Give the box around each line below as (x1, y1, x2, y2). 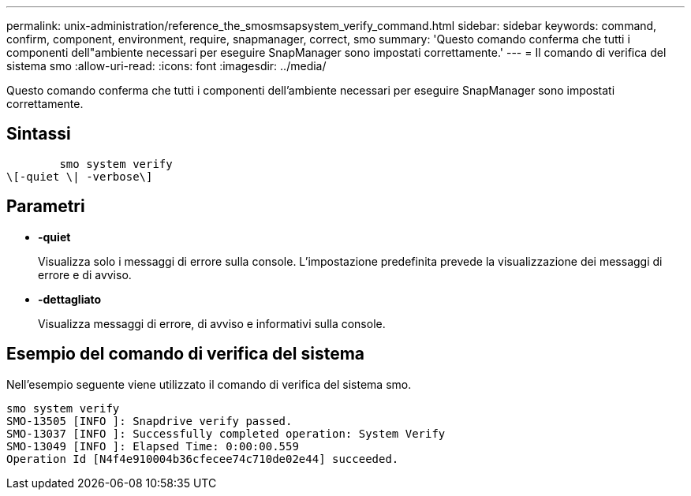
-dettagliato (38, 292, 102, 306)
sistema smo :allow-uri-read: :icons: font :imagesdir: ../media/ (6, 59, 327, 73)
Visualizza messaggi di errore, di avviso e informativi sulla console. (38, 316, 386, 330)
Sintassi (6, 124, 71, 144)
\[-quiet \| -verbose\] (6, 170, 153, 183)
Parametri (6, 196, 85, 217)
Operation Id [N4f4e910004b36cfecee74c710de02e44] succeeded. (6, 452, 399, 465)
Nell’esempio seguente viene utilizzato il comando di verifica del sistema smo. (6, 377, 412, 391)
